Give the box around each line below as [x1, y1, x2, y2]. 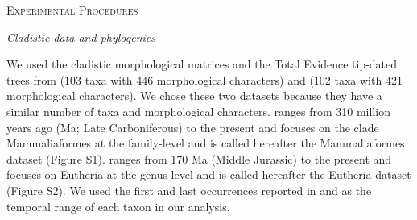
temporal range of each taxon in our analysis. [6, 197, 230, 214]
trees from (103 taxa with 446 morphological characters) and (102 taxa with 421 [6, 71, 403, 88]
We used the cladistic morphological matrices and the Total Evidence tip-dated [6, 56, 398, 73]
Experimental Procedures [6, 2, 138, 18]
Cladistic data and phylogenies [6, 28, 155, 45]
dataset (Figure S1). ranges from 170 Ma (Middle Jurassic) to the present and [6, 150, 392, 167]
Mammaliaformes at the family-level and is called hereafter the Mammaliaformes [6, 135, 405, 152]
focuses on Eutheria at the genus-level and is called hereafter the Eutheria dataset [6, 166, 411, 183]
